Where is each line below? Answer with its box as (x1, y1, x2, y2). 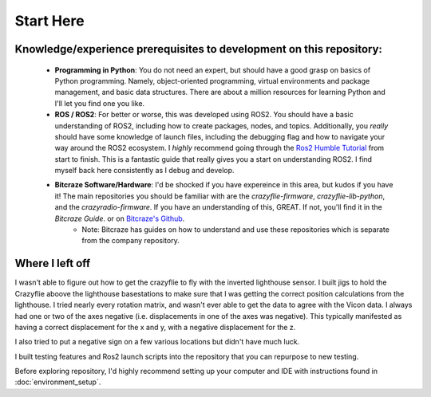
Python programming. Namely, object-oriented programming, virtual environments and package (54, 76, 370, 85)
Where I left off (14, 257, 91, 270)
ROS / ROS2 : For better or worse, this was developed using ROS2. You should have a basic (54, 110, 354, 120)
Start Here (14, 12, 85, 29)
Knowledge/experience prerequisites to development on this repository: (14, 42, 383, 56)
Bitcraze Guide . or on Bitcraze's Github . (54, 214, 185, 223)
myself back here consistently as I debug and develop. (54, 166, 235, 175)
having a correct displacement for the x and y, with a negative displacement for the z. (14, 322, 296, 332)
